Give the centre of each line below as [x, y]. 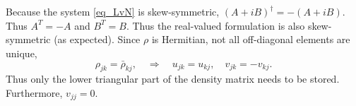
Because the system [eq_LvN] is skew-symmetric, [113, 11]
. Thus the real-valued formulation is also [215, 25]
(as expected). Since [97, 39]
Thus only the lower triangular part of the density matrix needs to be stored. [173, 79]
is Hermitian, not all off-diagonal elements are [251, 39]
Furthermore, [34, 92]
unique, [22, 53]
